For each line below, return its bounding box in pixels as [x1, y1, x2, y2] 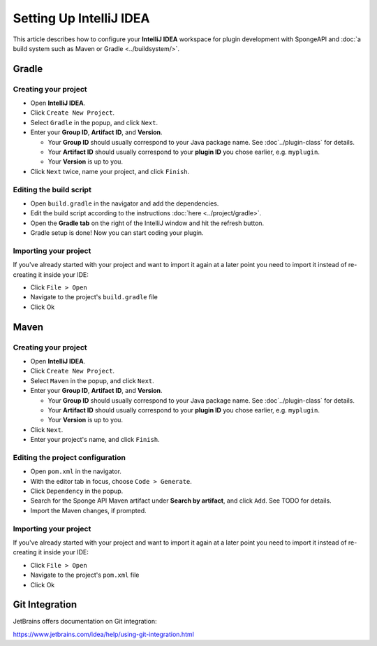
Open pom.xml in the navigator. [30, 467, 122, 475]
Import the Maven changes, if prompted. [30, 506, 147, 515]
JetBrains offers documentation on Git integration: [13, 617, 157, 626]
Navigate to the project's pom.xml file [30, 570, 140, 580]
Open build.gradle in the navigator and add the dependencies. [30, 199, 219, 208]
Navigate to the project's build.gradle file [30, 293, 158, 301]
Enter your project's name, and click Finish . [30, 436, 160, 444]
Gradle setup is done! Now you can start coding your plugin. [30, 229, 204, 237]
